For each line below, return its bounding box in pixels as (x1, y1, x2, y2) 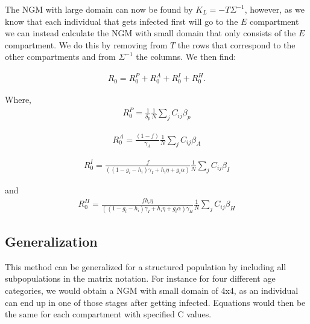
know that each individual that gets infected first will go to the (5, 15, 238, 27)
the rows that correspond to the (177, 38, 296, 51)
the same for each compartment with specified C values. (5, 308, 212, 320)
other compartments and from (5, 50, 116, 63)
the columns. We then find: (136, 50, 236, 63)
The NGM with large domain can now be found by (5, 3, 193, 15)
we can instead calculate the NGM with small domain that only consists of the (5, 27, 296, 39)
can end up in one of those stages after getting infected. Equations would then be (5, 296, 306, 308)
